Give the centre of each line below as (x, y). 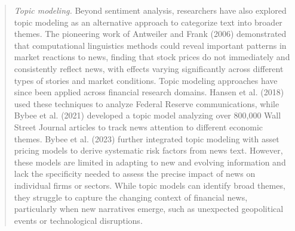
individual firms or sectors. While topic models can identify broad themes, (150, 185)
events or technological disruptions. (78, 220)
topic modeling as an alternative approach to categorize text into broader (148, 22)
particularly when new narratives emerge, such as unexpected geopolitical (149, 209)
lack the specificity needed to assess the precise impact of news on (135, 174)
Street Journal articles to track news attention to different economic (139, 127)
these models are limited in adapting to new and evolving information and (150, 162)
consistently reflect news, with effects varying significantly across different (149, 68)
